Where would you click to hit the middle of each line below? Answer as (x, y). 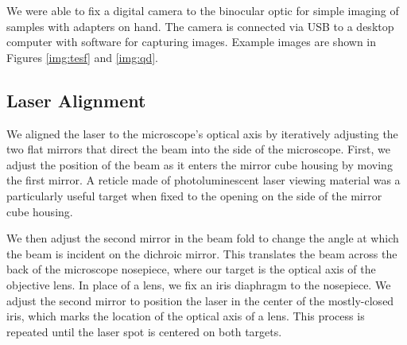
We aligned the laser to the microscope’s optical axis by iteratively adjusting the (202, 133)
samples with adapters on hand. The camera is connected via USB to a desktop (200, 26)
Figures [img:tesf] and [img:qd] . (83, 57)
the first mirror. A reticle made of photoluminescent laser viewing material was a (203, 180)
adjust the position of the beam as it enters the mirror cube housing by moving (200, 164)
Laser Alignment (76, 100)
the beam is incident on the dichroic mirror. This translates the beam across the (202, 253)
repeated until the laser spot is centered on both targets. (144, 331)
